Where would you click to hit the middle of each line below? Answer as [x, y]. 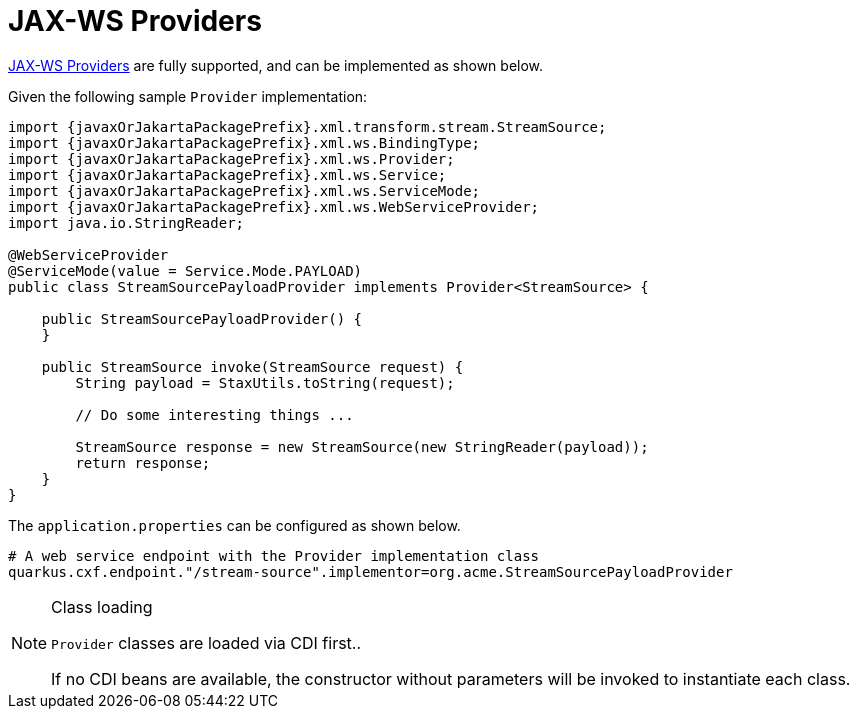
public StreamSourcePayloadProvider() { [202, 318]
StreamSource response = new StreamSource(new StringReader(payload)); [362, 446]
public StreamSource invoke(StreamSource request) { [252, 366]
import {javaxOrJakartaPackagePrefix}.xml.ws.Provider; [231, 158]
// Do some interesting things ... [214, 414]
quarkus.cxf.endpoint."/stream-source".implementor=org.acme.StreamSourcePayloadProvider [370, 571]
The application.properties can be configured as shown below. [234, 525]
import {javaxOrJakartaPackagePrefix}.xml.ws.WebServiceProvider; [274, 206]
